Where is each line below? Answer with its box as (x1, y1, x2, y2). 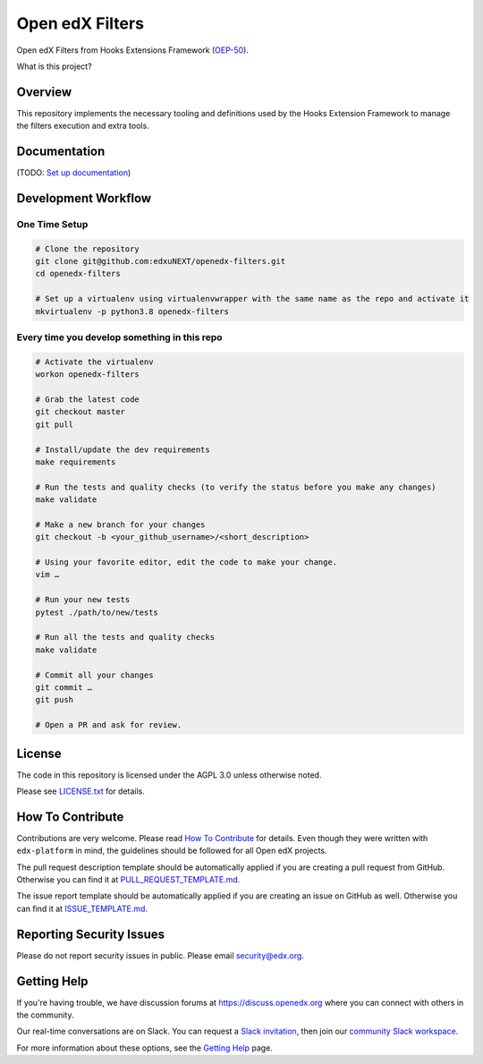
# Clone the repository (35, 243, 140, 254)
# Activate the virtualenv (35, 356, 154, 367)
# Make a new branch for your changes (35, 519, 206, 530)
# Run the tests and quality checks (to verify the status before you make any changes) (35, 481, 437, 492)
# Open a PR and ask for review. (35, 720, 182, 730)
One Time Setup (16, 217, 89, 230)
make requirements (35, 456, 116, 467)
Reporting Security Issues (16, 926, 165, 941)
